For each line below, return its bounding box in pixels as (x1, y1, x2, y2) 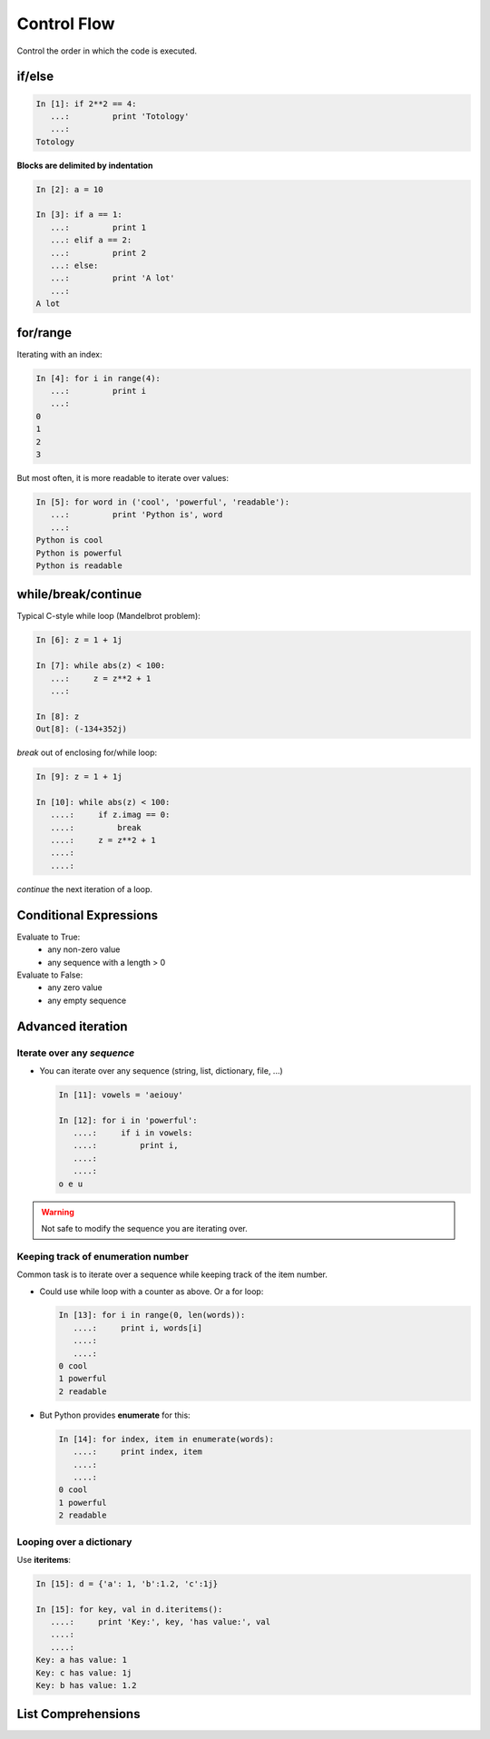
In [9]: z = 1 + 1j (35, 771, 122, 782)
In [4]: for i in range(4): (35, 373, 161, 383)
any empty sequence (47, 995, 127, 1006)
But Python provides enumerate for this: (39, 1410, 191, 1420)
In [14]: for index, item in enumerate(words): (58, 1434, 274, 1444)
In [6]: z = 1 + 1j (35, 635, 122, 645)
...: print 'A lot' (50, 273, 176, 283)
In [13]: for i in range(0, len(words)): (58, 1310, 246, 1321)
